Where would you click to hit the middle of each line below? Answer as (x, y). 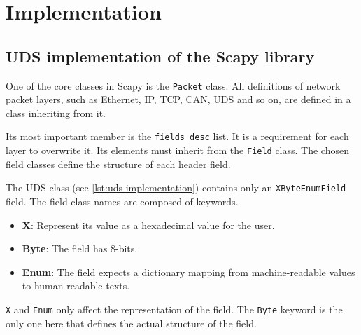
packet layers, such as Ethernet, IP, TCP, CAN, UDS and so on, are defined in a (178, 99)
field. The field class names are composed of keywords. (122, 201)
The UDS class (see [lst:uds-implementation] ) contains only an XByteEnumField (176, 187)
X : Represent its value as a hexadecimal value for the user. (148, 225)
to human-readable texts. (76, 286)
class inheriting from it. (56, 112)
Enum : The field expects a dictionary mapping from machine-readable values (189, 272)
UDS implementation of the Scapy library (160, 56)
